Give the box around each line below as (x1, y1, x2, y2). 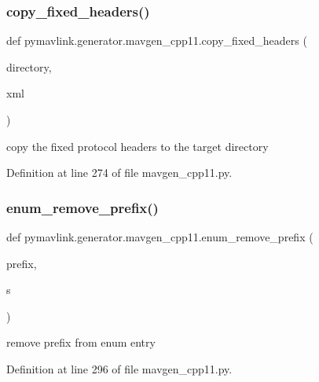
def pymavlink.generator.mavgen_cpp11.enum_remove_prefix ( (6, 229, 313, 244)
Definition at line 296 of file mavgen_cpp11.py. (6, 360, 233, 376)
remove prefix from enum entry (6, 334, 156, 351)
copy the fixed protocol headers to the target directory (6, 138, 269, 154)
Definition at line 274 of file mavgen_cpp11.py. (6, 164, 233, 181)
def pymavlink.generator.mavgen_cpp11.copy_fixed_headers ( (6, 32, 307, 49)
